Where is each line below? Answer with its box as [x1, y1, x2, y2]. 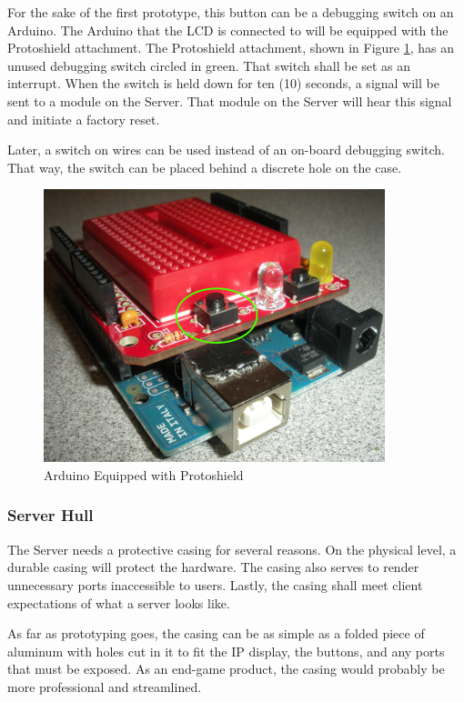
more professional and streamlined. [7, 677, 202, 696]
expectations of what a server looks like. [7, 593, 230, 612]
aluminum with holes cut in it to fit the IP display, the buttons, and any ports [7, 641, 445, 660]
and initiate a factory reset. [7, 109, 160, 128]
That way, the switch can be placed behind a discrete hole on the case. [7, 157, 402, 176]
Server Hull [7, 504, 94, 526]
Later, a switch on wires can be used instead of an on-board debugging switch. [7, 140, 445, 159]
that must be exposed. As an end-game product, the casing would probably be [7, 659, 445, 678]
